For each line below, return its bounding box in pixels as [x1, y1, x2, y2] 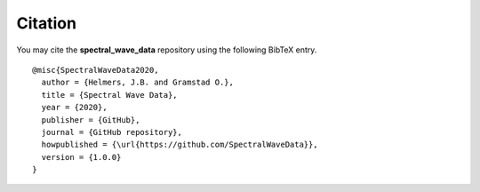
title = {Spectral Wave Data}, [41, 90, 178, 100]
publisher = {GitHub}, [41, 115, 140, 124]
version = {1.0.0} [41, 152, 122, 162]
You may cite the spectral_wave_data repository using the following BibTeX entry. [16, 44, 317, 55]
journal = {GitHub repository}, [41, 127, 182, 137]
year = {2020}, [41, 102, 108, 113]
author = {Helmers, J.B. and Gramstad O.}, [41, 77, 235, 88]
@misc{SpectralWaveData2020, [32, 65, 159, 75]
